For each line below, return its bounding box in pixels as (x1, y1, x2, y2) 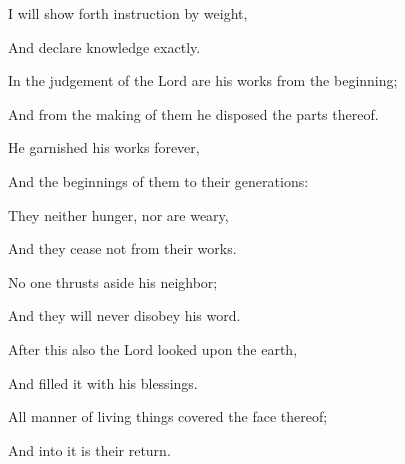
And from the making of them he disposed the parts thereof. (8, 103, 379, 124)
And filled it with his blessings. (8, 372, 198, 393)
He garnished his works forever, (8, 137, 200, 158)
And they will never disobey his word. (8, 305, 241, 326)
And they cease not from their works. (8, 238, 237, 259)
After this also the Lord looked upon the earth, (8, 338, 298, 359)
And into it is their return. (8, 439, 171, 460)
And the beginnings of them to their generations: (8, 170, 309, 191)
